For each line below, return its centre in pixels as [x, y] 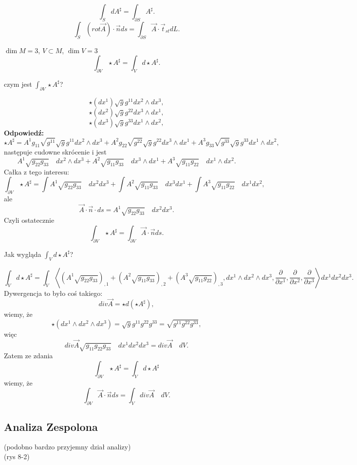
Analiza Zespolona [51, 426]
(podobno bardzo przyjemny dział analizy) [67, 447]
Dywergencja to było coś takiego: [53, 293]
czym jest [18, 84]
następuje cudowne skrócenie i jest [55, 152]
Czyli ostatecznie [29, 220]
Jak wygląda [23, 254]
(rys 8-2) [17, 456]
